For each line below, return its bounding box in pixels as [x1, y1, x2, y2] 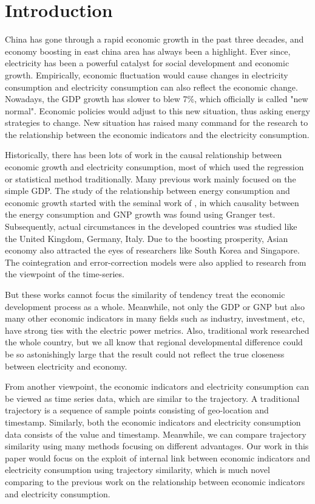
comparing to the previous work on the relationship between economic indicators [5, 475, 305, 488]
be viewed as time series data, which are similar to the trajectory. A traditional [5, 392, 300, 404]
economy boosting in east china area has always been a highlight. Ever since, [5, 44, 291, 57]
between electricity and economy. [5, 359, 127, 372]
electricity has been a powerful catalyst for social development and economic [5, 57, 290, 69]
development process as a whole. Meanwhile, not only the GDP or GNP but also [5, 300, 305, 312]
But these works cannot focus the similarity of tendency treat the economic [5, 288, 285, 300]
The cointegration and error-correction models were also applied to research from [5, 255, 307, 268]
